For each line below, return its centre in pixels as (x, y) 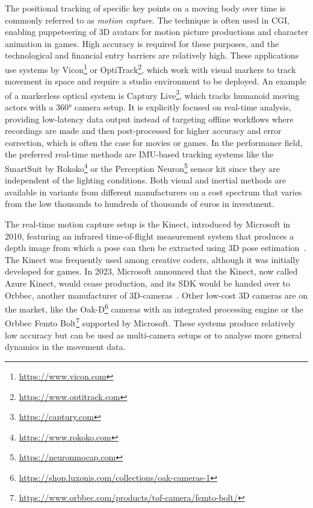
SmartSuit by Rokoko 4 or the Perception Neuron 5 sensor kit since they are (142, 167)
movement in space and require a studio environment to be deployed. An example (156, 81)
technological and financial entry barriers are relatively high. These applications (152, 55)
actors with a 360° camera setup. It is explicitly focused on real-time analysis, (148, 107)
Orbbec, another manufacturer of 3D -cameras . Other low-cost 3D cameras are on (156, 295)
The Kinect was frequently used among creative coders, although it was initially (152, 259)
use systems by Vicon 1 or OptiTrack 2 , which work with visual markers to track (150, 68)
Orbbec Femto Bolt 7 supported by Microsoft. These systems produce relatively (150, 322)
